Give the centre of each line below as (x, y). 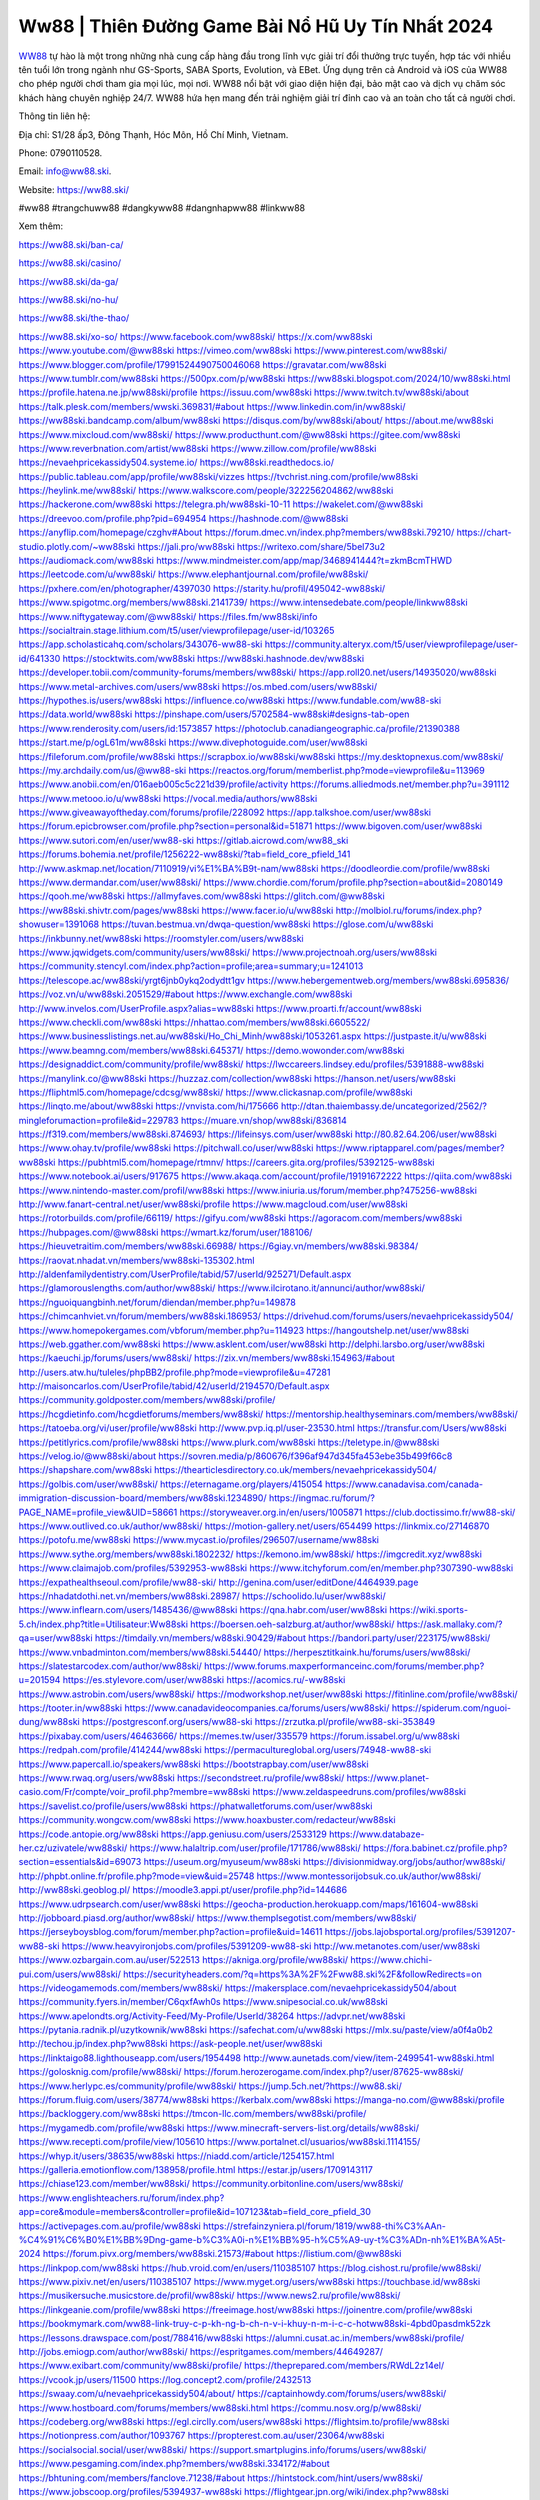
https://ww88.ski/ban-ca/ (71, 244)
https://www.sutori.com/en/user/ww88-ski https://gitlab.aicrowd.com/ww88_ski (183, 840)
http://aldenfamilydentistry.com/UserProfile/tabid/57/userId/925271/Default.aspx (185, 1274)
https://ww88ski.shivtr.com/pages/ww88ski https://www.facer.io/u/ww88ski (176, 910)
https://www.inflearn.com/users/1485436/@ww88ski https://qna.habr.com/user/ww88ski (203, 1610)
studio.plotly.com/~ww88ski (76, 546)
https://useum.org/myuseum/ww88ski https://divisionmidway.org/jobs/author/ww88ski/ (324, 1862)
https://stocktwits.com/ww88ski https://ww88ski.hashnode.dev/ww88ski (213, 658)
